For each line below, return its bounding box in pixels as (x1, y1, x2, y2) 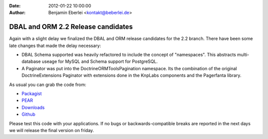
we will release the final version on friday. (9, 127, 94, 133)
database (21, 58, 41, 64)
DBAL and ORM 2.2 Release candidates (9, 23, 133, 31)
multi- (237, 52, 250, 58)
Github (21, 111, 36, 117)
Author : (9, 10, 26, 16)
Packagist (21, 91, 42, 96)
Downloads (21, 104, 45, 110)
